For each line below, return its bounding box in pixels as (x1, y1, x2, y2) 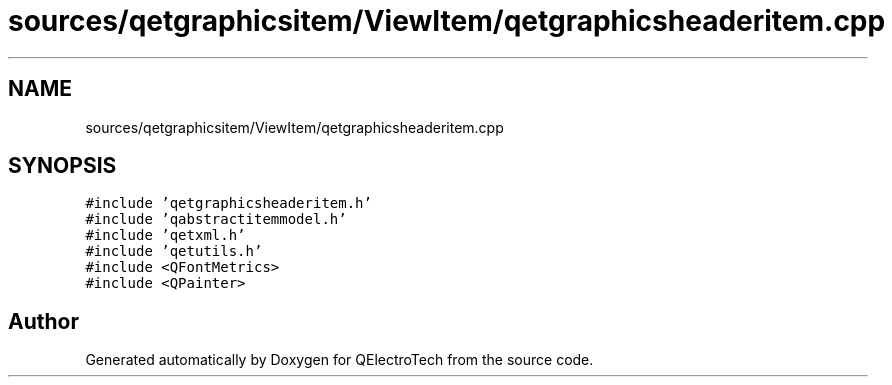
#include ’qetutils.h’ (85, 243, 263, 260)
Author (8, 308, 79, 334)
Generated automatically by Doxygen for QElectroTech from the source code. (85, 351, 594, 369)
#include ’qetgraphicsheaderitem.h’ (85, 195, 372, 212)
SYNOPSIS (8, 153, 117, 179)
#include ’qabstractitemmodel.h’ (85, 211, 347, 228)
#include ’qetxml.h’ (85, 227, 246, 244)
